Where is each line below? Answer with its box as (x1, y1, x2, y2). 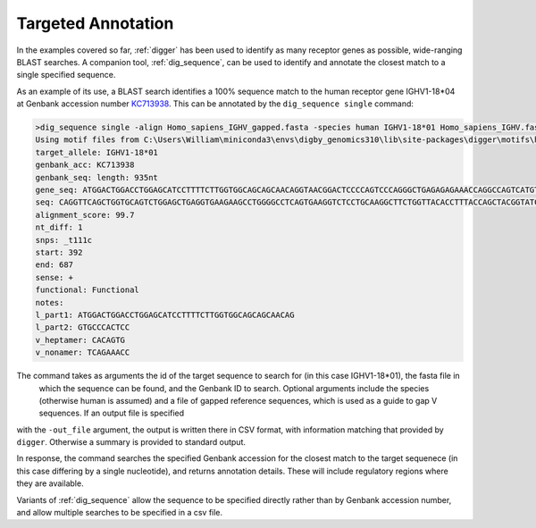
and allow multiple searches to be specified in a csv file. (16, 507, 223, 518)
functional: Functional (35, 285, 140, 295)
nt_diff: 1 (35, 222, 83, 232)
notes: (35, 298, 64, 307)
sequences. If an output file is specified (38, 407, 185, 419)
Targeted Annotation (16, 13, 174, 33)
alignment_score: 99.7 (35, 210, 135, 220)
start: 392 (35, 247, 83, 257)
